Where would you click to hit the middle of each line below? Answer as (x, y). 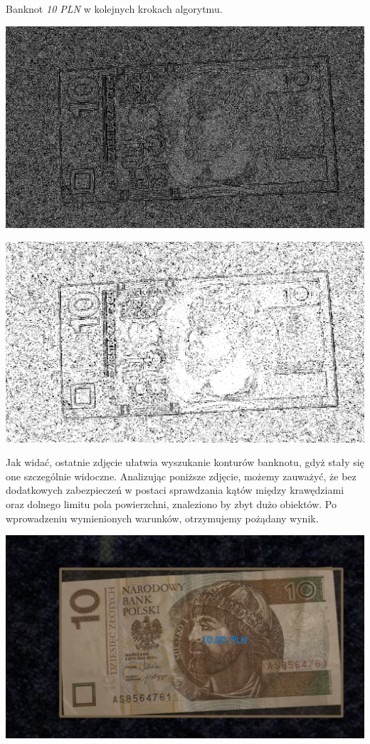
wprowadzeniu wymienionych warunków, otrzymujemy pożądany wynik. (162, 518)
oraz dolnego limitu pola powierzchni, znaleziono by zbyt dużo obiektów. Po (171, 504)
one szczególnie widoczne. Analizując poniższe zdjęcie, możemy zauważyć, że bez (181, 476)
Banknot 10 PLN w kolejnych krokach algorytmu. (114, 9)
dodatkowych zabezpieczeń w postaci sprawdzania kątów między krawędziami (175, 490)
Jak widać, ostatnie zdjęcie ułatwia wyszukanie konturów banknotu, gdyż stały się (185, 462)
